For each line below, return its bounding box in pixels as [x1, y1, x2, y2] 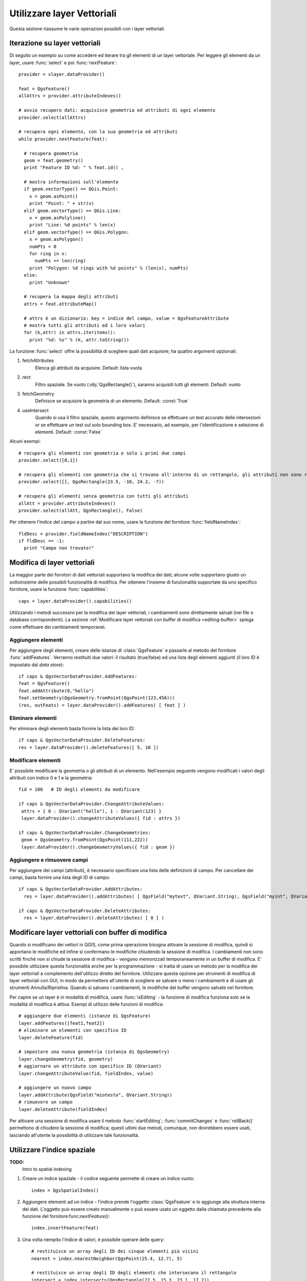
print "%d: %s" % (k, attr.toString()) [29, 337, 129, 343]
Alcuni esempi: [9, 438, 41, 444]
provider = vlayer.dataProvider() [18, 72, 105, 77]
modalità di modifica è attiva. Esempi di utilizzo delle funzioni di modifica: [9, 1001, 164, 1007]
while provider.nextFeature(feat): [18, 136, 108, 142]
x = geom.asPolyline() [29, 215, 86, 221]
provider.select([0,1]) [18, 458, 78, 463]
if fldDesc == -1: [18, 538, 65, 544]
